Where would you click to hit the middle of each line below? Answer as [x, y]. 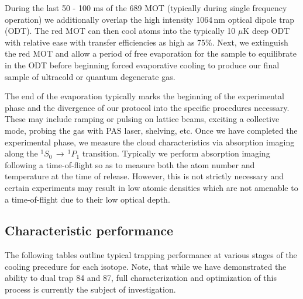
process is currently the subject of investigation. [90, 289]
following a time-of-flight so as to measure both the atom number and [130, 164]
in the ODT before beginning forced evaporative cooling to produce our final [142, 65]
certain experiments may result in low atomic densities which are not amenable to [151, 187]
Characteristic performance [89, 230]
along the [21, 153]
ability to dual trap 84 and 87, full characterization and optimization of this [141, 278]
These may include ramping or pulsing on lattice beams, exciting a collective [142, 119]
